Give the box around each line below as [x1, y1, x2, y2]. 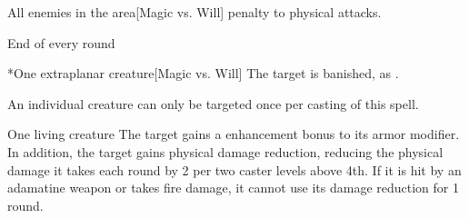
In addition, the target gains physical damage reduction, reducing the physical [7, 142, 444, 161]
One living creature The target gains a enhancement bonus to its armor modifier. [7, 124, 460, 144]
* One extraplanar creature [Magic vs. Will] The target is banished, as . [7, 64, 399, 83]
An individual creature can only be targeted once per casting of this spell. [7, 94, 419, 113]
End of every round [7, 33, 115, 52]
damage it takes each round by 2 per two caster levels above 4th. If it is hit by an [7, 160, 462, 179]
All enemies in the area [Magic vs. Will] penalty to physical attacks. [7, 3, 382, 21]
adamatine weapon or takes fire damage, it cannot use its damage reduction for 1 [7, 178, 459, 197]
